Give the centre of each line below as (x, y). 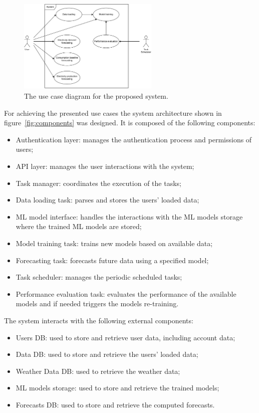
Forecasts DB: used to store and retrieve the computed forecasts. (115, 404)
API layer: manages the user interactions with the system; (105, 166)
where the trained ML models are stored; (79, 226)
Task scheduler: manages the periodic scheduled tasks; (99, 277)
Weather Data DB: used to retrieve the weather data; (98, 371)
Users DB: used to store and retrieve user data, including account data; (125, 337)
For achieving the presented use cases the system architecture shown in (113, 113)
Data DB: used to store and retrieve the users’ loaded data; (107, 354)
